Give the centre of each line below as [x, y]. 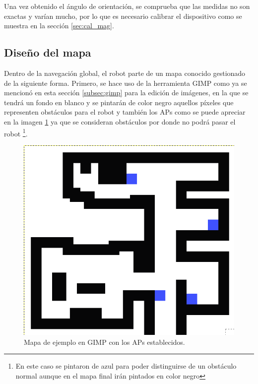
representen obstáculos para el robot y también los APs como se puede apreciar [125, 112]
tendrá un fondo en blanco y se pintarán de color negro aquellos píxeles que [119, 102]
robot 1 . [16, 132]
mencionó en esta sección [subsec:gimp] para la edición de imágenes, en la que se [126, 93]
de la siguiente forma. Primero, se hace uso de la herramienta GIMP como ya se [126, 83]
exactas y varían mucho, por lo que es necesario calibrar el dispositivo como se [123, 16]
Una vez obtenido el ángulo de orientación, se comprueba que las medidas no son [127, 6]
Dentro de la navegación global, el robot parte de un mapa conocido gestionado [125, 73]
